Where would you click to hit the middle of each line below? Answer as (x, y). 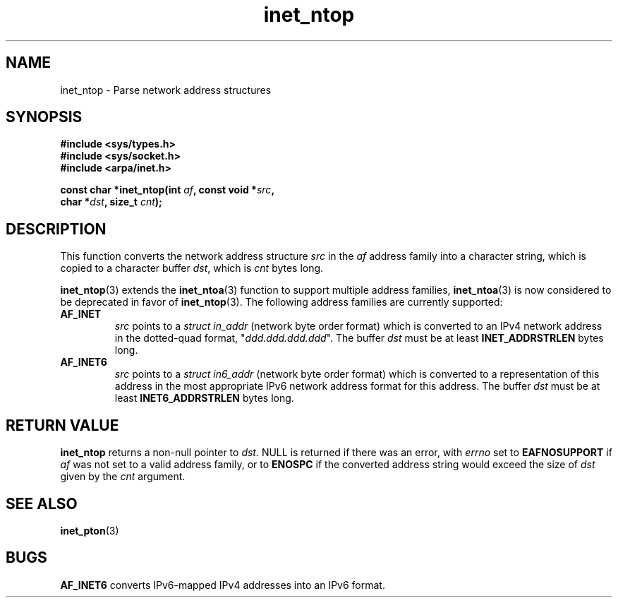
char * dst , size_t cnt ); (111, 202)
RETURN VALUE (62, 425)
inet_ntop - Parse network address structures (166, 90)
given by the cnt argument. (123, 477)
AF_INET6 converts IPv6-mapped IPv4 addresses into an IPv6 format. (223, 585)
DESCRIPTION (56, 229)
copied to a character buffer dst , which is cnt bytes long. (192, 268)
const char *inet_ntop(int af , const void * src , (168, 190)
